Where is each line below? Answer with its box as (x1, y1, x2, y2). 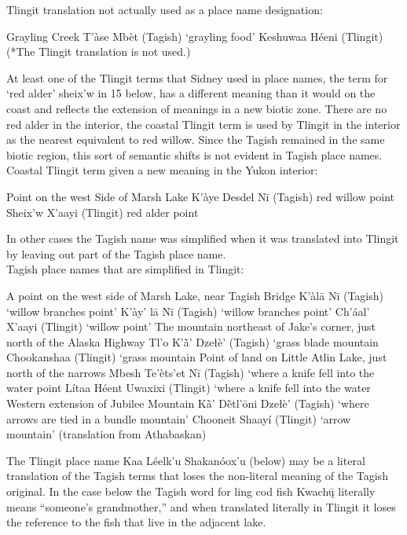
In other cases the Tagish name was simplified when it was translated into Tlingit (6, 230, 399, 247)
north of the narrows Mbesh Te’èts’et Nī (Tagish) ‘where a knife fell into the (6, 364, 375, 380)
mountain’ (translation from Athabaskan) (6, 426, 207, 442)
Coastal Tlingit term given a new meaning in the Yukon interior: (6, 162, 318, 178)
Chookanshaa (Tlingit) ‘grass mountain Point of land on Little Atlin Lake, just (6, 349, 387, 365)
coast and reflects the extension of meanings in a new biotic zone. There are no (6, 100, 387, 116)
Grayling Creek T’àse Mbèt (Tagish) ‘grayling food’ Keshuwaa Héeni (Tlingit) (6, 27, 383, 44)
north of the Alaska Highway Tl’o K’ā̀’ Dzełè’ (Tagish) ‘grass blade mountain (6, 333, 379, 350)
